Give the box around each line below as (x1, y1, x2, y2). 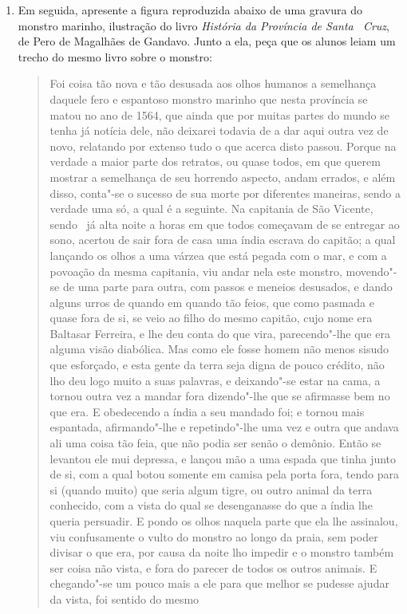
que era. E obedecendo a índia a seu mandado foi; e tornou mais (49, 403, 365, 419)
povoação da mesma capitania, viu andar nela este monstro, (49, 262, 342, 279)
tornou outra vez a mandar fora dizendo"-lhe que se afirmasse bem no (49, 388, 390, 404)
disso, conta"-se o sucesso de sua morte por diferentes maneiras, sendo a (49, 184, 401, 201)
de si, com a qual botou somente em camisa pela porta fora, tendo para (49, 466, 400, 482)
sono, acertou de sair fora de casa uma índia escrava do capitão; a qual (49, 231, 396, 248)
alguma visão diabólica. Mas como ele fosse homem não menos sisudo (49, 340, 389, 357)
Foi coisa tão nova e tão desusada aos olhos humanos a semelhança (49, 75, 377, 92)
